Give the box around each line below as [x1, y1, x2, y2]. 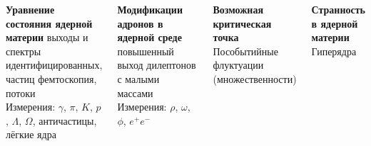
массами [117, 85, 153, 100]
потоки [6, 85, 36, 100]
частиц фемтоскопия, [6, 71, 97, 86]
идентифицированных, [6, 57, 103, 72]
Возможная [213, 2, 263, 16]
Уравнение [6, 2, 55, 16]
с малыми [117, 71, 160, 86]
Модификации [117, 2, 183, 16]
